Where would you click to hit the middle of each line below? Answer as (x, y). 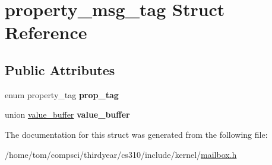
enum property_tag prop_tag (62, 94)
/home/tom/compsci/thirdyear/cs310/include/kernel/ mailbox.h (121, 154)
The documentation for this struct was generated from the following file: (136, 134)
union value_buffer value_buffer (67, 114)
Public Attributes (60, 69)
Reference (46, 32)
